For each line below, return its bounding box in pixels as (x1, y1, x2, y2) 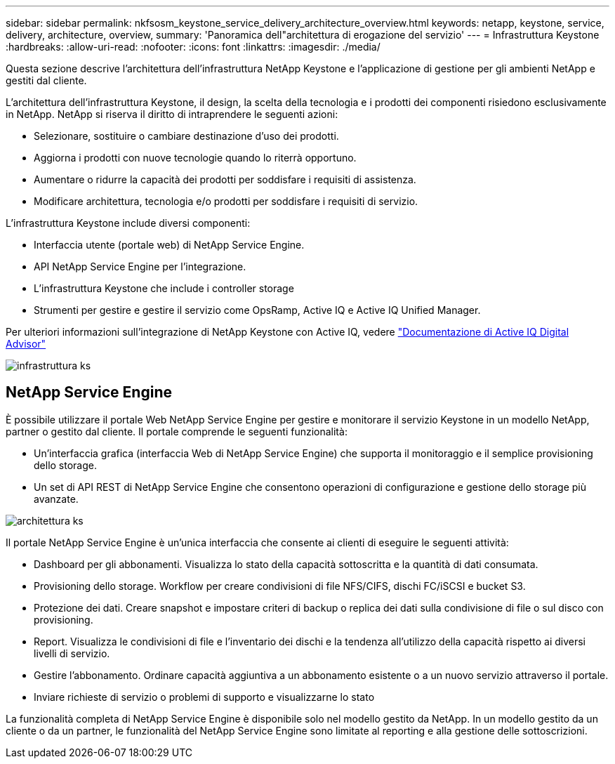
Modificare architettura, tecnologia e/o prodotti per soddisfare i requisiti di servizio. (34, 195, 418, 207)
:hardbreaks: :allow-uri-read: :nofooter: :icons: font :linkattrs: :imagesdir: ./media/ (6, 41, 381, 53)
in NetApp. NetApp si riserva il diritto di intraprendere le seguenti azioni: (6, 108, 338, 120)
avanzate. (34, 492, 79, 505)
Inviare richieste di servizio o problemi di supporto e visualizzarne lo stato (34, 690, 375, 703)
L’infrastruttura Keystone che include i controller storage (34, 282, 294, 294)
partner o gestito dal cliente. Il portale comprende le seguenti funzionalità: (6, 425, 348, 437)
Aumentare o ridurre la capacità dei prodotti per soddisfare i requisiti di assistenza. (34, 173, 416, 185)
